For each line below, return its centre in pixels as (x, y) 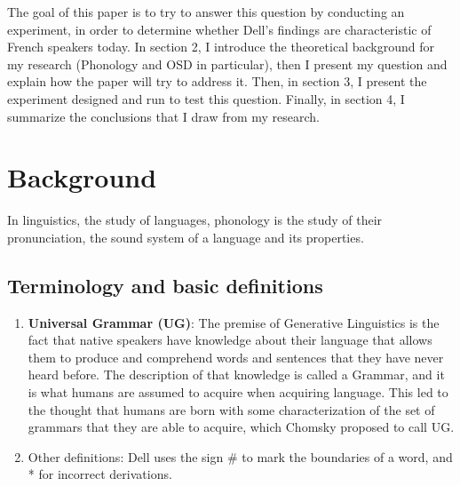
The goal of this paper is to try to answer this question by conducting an (206, 12)
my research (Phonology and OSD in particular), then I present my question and (227, 64)
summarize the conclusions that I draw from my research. (164, 116)
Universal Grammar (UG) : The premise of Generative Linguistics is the (234, 322)
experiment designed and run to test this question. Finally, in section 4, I (206, 98)
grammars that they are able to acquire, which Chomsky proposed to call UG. (241, 427)
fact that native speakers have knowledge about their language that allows (230, 340)
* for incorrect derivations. (100, 474)
